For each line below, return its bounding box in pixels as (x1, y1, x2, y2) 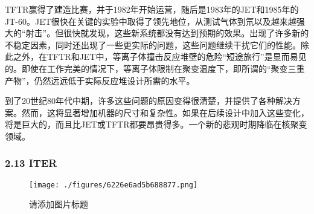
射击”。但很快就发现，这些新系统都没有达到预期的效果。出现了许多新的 (25, 27, 309, 39)
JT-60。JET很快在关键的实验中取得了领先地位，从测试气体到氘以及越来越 (5, 15, 296, 27)
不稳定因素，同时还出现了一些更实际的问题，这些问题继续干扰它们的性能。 (5, 38, 301, 51)
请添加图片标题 (29, 198, 88, 210)
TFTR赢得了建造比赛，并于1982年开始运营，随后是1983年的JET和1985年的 (5, 3, 299, 15)
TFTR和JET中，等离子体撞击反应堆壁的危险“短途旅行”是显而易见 (46, 50, 307, 63)
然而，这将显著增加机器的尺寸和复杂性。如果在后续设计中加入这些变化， (21, 106, 309, 118)
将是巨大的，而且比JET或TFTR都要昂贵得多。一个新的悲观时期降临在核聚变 (5, 118, 307, 131)
